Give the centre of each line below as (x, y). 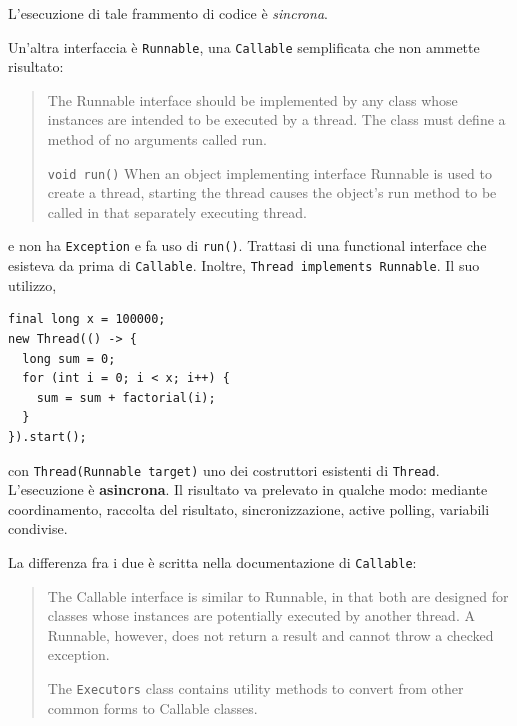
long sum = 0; (69, 358)
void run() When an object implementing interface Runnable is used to (269, 172)
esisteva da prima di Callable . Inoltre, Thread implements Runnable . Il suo (244, 265)
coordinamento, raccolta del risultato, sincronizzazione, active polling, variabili (249, 508)
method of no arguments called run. (157, 139)
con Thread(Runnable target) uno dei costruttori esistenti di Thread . (224, 469)
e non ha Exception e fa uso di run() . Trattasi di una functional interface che (247, 245)
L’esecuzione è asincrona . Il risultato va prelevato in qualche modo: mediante (248, 489)
